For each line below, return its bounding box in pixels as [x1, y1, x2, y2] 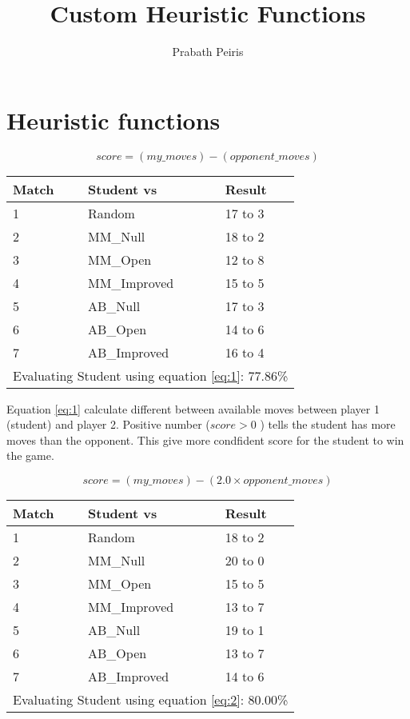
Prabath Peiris [172, 43, 244, 60]
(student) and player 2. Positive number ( [6, 416, 210, 433]
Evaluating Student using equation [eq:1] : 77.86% [13, 365, 289, 385]
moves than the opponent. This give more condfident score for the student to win [6, 431, 404, 448]
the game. [6, 447, 54, 464]
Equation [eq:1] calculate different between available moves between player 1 [6, 400, 380, 417]
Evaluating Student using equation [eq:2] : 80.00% [13, 690, 289, 709]
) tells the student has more [260, 416, 396, 433]
